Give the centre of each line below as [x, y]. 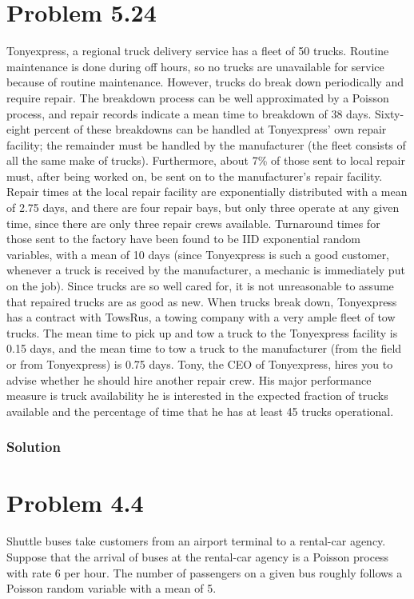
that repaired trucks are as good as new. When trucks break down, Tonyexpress [202, 301]
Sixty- [389, 113]
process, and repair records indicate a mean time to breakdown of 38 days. [189, 113]
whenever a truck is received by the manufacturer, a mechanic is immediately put [206, 270]
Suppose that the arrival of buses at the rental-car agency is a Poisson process [198, 556]
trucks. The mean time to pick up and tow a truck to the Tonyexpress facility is [202, 332]
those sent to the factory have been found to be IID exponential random [183, 239]
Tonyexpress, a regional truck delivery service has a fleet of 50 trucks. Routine [198, 51]
